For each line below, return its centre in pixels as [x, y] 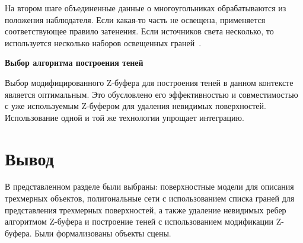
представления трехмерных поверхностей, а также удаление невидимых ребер [146, 210]
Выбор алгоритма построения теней [74, 63]
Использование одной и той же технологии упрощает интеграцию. [125, 117]
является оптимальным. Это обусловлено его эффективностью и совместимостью [151, 94]
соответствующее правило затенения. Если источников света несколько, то [139, 31]
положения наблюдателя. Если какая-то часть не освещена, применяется [135, 19]
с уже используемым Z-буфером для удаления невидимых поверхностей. [135, 106]
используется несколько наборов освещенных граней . [103, 42]
